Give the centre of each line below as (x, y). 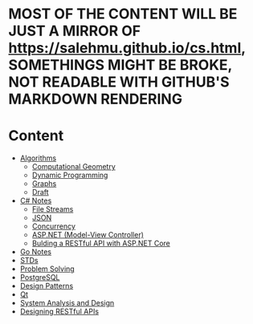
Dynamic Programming (70, 175)
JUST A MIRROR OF (75, 31)
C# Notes (36, 200)
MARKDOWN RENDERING (96, 99)
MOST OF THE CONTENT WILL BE (123, 14)
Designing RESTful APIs (59, 312)
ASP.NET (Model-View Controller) (88, 235)
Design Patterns (47, 286)
